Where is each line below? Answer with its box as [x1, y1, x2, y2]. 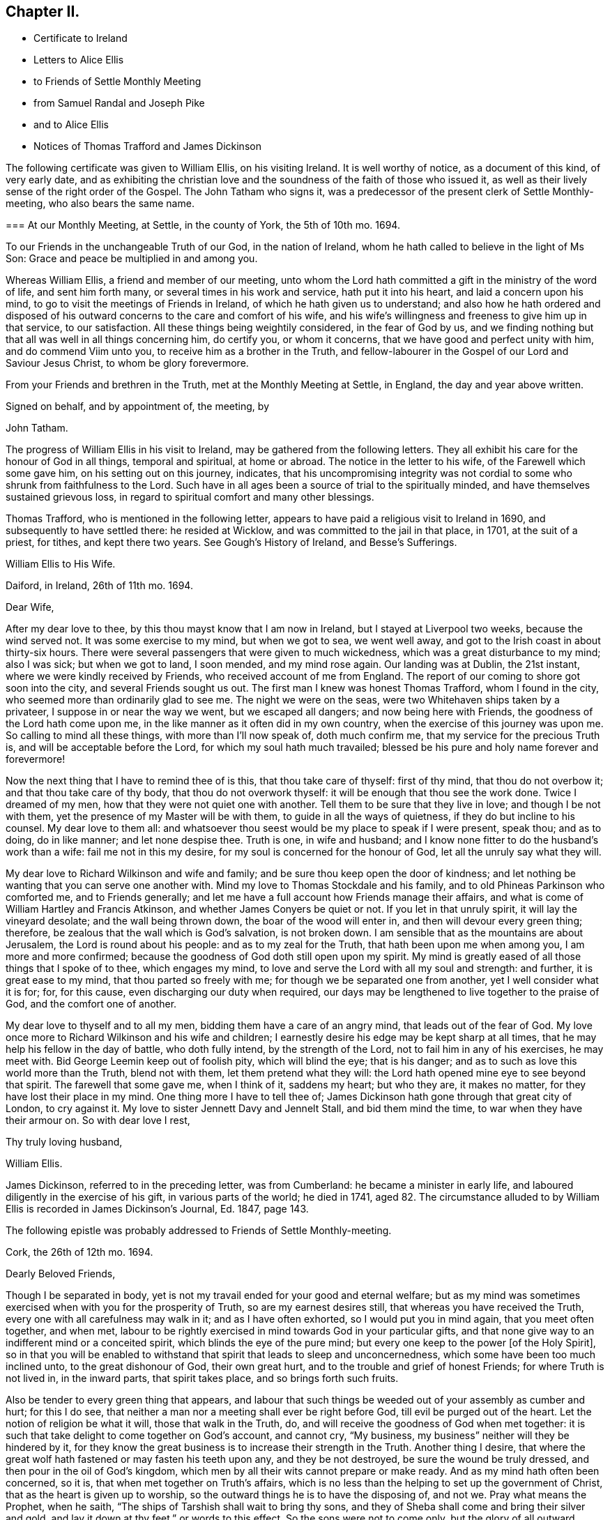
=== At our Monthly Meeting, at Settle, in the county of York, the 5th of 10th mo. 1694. [6, 219, 400, 231]
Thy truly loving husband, [6, 1136, 123, 1148]
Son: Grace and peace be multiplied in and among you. [6, 252, 258, 265]
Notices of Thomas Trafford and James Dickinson [33, 140, 261, 153]
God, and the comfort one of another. [6, 998, 177, 1010]
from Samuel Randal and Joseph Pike [33, 97, 205, 109]
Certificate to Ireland [33, 32, 128, 45]
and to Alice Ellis [33, 119, 109, 131]
